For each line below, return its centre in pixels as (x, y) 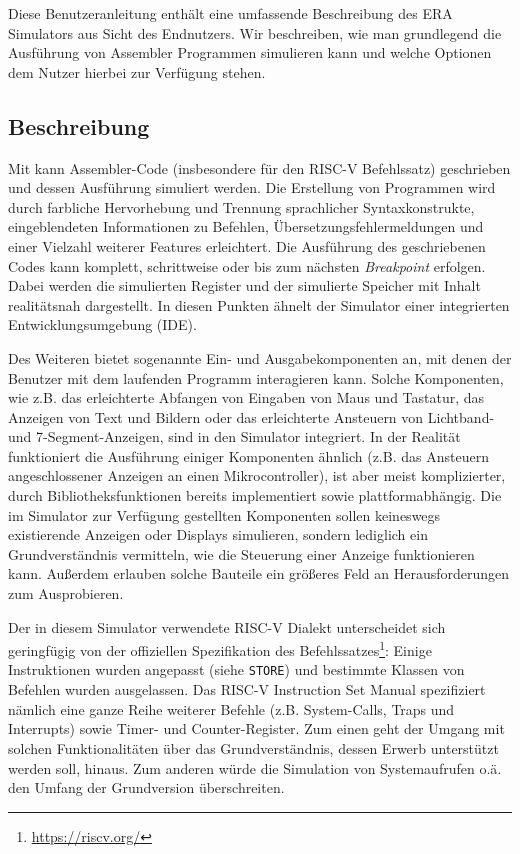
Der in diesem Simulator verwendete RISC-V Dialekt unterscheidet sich (227, 626)
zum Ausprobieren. (66, 593)
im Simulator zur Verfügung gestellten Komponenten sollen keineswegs (224, 514)
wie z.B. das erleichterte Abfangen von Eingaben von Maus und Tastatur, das (246, 397)
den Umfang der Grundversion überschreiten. (146, 787)
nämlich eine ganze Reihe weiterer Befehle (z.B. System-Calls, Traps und (231, 708)
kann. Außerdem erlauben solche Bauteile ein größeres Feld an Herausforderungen (259, 573)
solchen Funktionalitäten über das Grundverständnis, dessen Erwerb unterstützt (253, 747)
